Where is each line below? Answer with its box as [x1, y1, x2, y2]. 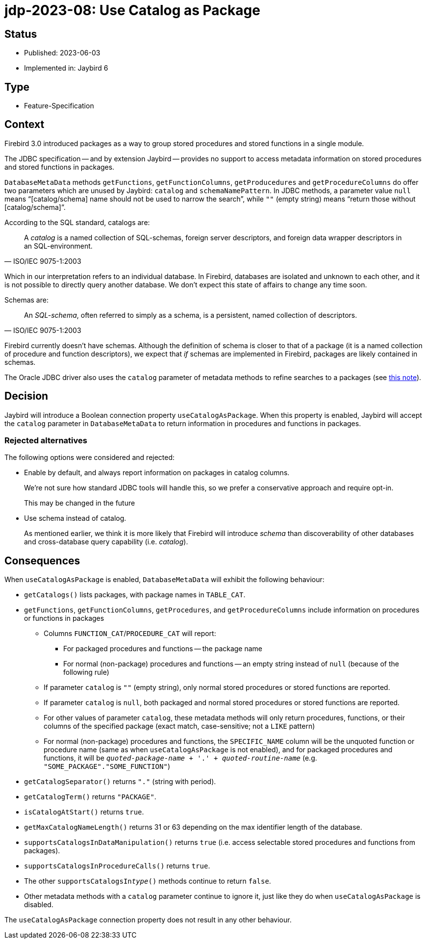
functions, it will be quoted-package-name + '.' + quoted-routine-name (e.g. [44, 754, 317, 763]
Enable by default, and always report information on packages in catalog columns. [24, 468, 290, 477]
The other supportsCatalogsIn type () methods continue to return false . [24, 877, 271, 886]
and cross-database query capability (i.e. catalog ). [24, 537, 188, 546]
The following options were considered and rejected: [4, 453, 175, 462]
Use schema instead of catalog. [24, 514, 126, 523]
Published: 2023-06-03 [24, 49, 100, 57]
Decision [4, 390, 49, 403]
